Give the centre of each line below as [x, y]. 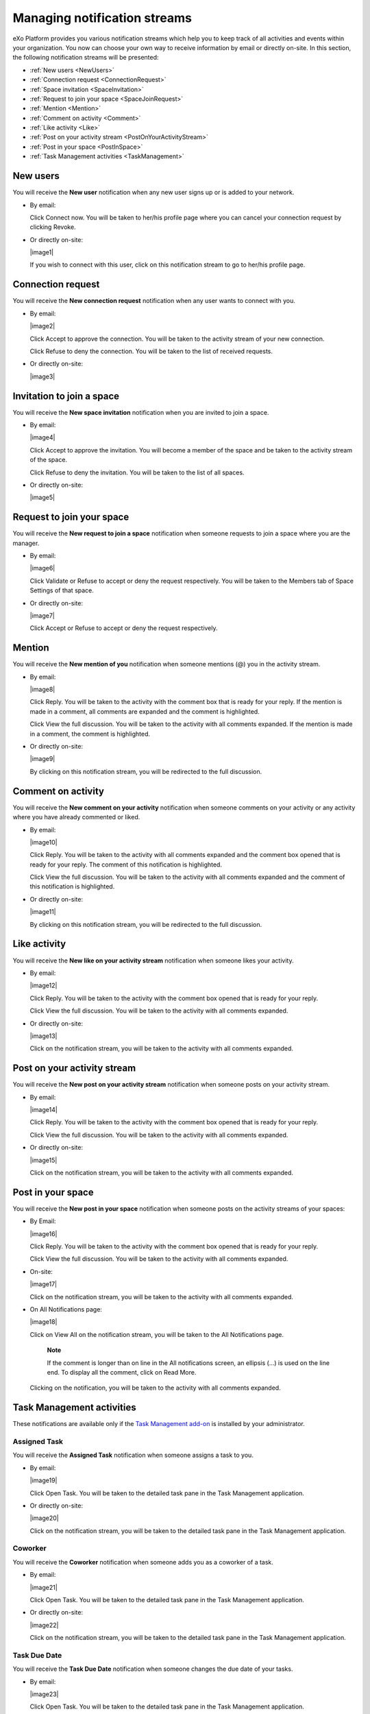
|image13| [44, 1036]
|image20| [44, 1518]
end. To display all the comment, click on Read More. [122, 1372]
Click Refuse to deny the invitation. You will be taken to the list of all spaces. [137, 472]
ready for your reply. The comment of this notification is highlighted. [126, 865]
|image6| [42, 568]
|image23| [44, 1694]
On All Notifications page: [66, 1309]
